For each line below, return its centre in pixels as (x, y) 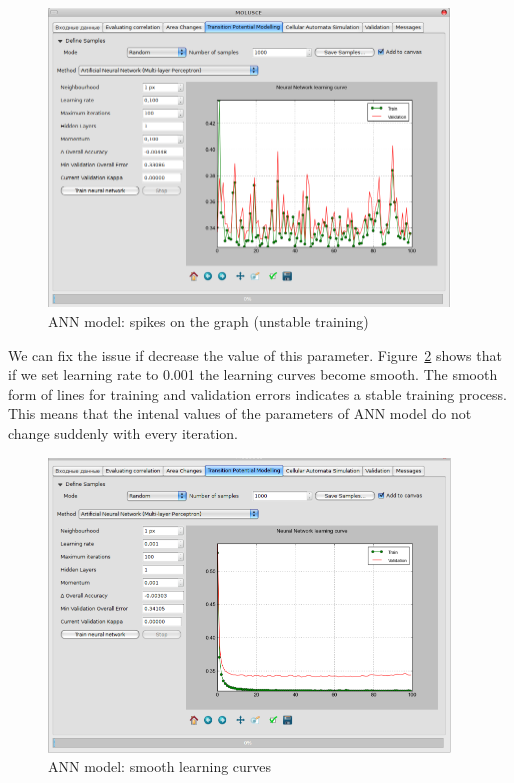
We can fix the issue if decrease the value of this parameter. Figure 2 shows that (255, 354)
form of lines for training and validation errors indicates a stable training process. (257, 393)
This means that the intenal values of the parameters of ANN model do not (240, 413)
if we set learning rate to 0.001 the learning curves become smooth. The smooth (253, 374)
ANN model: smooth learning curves (160, 766)
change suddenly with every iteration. (123, 432)
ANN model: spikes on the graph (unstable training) (208, 320)
